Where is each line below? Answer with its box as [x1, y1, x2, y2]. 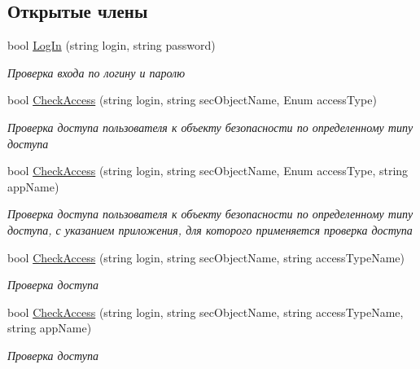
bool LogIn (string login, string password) [7, 37, 216, 54]
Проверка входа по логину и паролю [7, 64, 186, 81]
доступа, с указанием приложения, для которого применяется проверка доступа [7, 221, 413, 238]
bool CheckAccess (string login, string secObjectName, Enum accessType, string [7, 162, 409, 179]
